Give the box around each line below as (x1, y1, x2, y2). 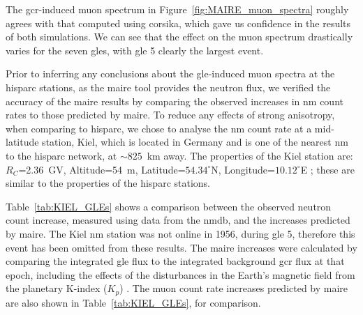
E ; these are (300, 162, 355, 176)
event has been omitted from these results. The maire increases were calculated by (6, 240, 357, 254)
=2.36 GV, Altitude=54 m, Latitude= (18, 162, 186, 176)
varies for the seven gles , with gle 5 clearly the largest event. (6, 43, 264, 57)
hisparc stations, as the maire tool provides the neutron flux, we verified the (6, 79, 331, 94)
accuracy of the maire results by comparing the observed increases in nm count (6, 93, 343, 108)
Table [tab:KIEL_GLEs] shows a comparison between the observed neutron (6, 199, 332, 213)
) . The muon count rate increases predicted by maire (119, 281, 348, 295)
